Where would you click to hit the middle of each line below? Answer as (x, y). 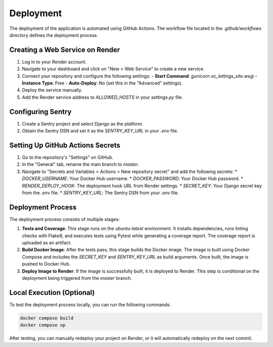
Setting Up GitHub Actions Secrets (65, 145)
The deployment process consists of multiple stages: (64, 219)
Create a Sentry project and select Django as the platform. (83, 123)
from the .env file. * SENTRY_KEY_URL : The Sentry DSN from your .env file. (101, 193)
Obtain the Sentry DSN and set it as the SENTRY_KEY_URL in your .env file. (100, 131)
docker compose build (47, 318)
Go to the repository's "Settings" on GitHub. (68, 157)
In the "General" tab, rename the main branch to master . (80, 164)
